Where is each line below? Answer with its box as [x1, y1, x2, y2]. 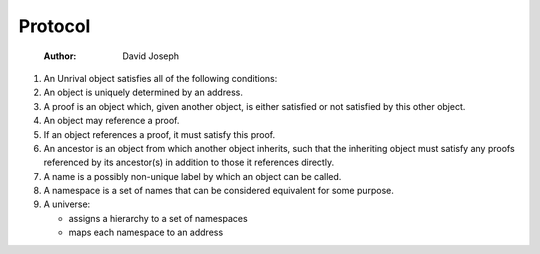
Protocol [18, 15, 91, 37]
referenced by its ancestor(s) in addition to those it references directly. [43, 156, 335, 169]
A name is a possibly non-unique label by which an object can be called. [43, 170, 342, 182]
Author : [43, 50, 77, 62]
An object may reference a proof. [43, 115, 180, 127]
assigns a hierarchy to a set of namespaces [68, 212, 249, 224]
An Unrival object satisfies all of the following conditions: [43, 72, 278, 84]
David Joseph [122, 50, 180, 62]
